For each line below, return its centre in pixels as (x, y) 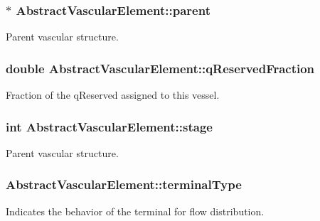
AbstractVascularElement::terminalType (124, 184)
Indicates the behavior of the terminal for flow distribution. (135, 211)
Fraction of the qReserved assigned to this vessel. (113, 95)
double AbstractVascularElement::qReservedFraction (160, 68)
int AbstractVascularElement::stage (109, 126)
